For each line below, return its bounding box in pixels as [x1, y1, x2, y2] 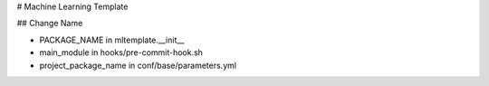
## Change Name [16, 18, 83, 29]
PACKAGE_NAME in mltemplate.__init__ [39, 34, 185, 45]
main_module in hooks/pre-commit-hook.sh [39, 47, 204, 58]
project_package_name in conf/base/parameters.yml [39, 60, 237, 71]
